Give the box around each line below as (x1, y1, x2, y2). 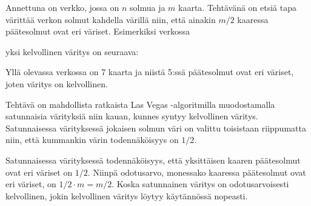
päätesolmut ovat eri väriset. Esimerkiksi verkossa (5, 25, 190, 38)
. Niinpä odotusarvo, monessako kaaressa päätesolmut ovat (87, 165, 306, 178)
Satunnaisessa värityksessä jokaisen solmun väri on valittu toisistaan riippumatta (5, 121, 306, 134)
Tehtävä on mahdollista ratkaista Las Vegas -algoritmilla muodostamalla (5, 98, 275, 110)
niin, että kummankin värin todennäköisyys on (5, 133, 179, 146)
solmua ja (130, 1, 166, 13)
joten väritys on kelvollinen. (5, 77, 108, 90)
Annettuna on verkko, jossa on (5, 1, 119, 13)
